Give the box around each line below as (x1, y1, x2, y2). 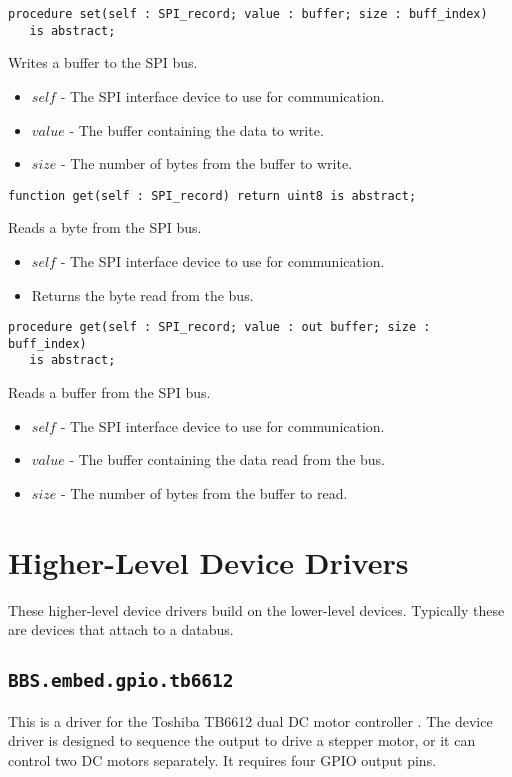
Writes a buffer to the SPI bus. (8, 52, 198, 73)
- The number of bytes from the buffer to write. (60, 153, 353, 174)
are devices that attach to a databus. (8, 619, 234, 640)
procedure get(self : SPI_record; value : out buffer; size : (8, 320, 431, 335)
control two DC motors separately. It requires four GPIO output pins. (8, 749, 437, 770)
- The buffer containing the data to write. (69, 119, 324, 140)
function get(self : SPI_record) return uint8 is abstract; (8, 188, 417, 203)
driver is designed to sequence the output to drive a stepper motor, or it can (8, 730, 476, 751)
